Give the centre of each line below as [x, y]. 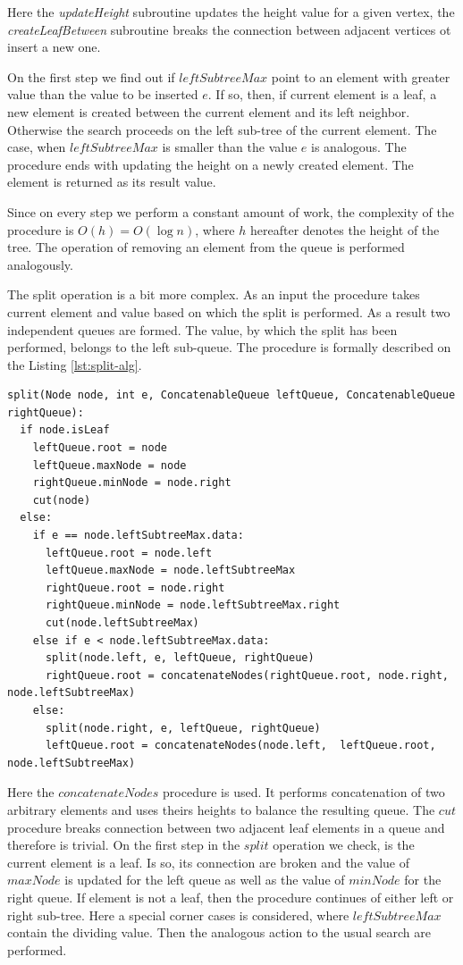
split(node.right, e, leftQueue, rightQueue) [183, 728]
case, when [37, 147]
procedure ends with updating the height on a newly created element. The [210, 164]
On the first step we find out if [91, 76]
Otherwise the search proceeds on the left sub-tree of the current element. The [222, 129]
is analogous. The [359, 147]
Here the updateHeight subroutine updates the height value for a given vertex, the [231, 12]
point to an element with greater [361, 76]
